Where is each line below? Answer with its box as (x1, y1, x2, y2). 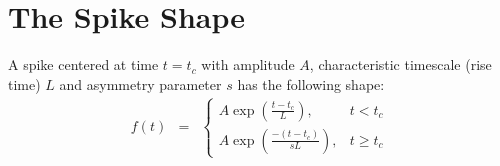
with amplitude (201, 54, 295, 75)
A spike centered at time (8, 54, 159, 75)
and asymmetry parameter (59, 73, 222, 94)
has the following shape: (237, 73, 385, 94)
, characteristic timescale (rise (309, 54, 492, 75)
